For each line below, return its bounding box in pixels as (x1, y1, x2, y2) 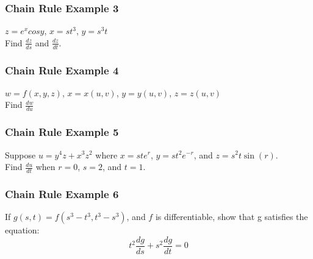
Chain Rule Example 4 (5, 62, 119, 77)
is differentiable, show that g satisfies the (155, 210, 308, 223)
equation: (5, 224, 40, 236)
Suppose (5, 148, 36, 161)
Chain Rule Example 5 (5, 124, 119, 140)
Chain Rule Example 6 (5, 186, 119, 201)
